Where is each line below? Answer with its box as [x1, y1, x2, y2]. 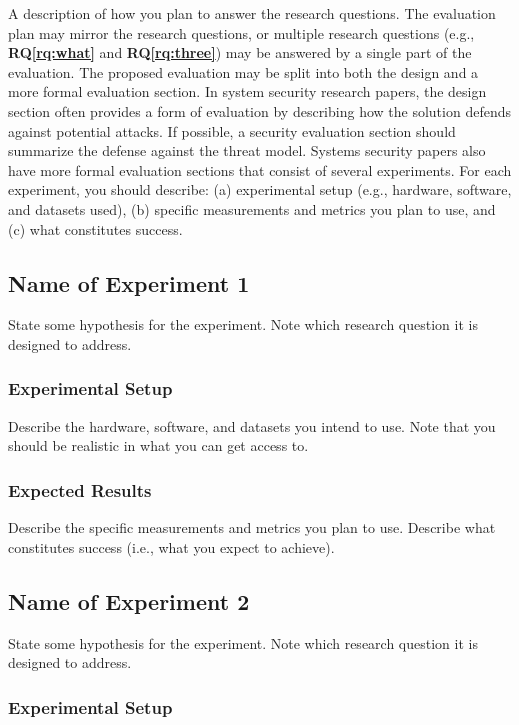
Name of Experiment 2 [8, 585, 250, 616]
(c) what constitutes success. [8, 218, 183, 239]
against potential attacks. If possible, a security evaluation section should [8, 120, 456, 141]
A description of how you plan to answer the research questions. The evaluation [8, 3, 496, 23]
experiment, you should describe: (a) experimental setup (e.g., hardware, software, [8, 179, 512, 200]
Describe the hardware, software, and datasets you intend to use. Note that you [8, 415, 496, 436]
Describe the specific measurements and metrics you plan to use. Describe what [8, 517, 496, 538]
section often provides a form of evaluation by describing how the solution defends [8, 100, 511, 121]
